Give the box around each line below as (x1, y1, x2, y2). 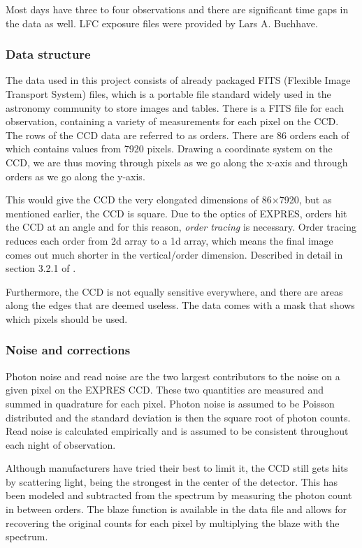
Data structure (6, 45, 91, 63)
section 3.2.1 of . (6, 261, 76, 275)
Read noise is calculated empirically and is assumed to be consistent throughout (6, 424, 349, 438)
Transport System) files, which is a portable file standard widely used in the (6, 87, 331, 101)
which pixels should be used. (6, 311, 128, 326)
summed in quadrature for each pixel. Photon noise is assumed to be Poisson (6, 396, 335, 410)
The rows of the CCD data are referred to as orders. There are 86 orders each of (6, 127, 349, 142)
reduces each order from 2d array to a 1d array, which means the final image (6, 233, 333, 247)
